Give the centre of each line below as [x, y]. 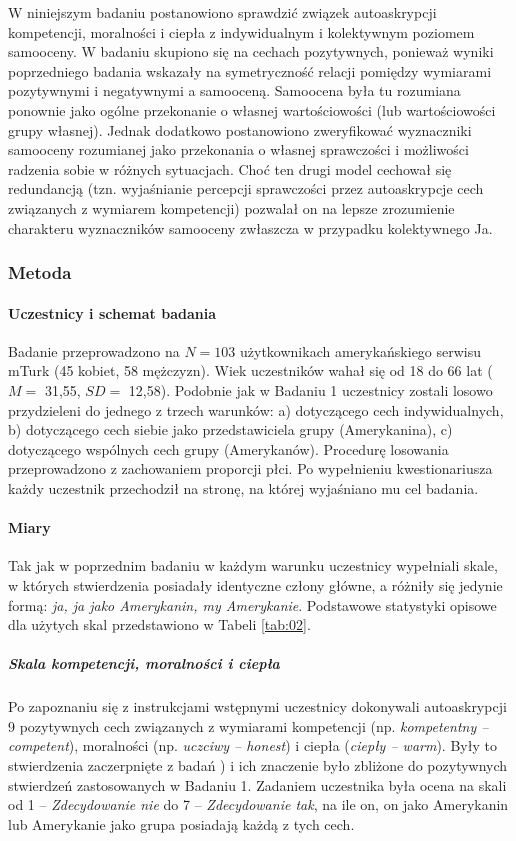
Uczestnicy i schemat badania [112, 312]
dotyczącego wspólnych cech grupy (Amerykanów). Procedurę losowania [228, 448]
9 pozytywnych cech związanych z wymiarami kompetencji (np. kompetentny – [248, 725]
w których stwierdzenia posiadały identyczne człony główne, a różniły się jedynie [255, 584]
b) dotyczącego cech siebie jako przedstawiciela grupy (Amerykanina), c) [230, 429]
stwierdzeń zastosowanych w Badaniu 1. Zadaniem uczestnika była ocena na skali [257, 784]
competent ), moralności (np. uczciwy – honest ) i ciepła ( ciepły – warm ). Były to [252, 745]
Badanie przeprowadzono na [94, 350]
